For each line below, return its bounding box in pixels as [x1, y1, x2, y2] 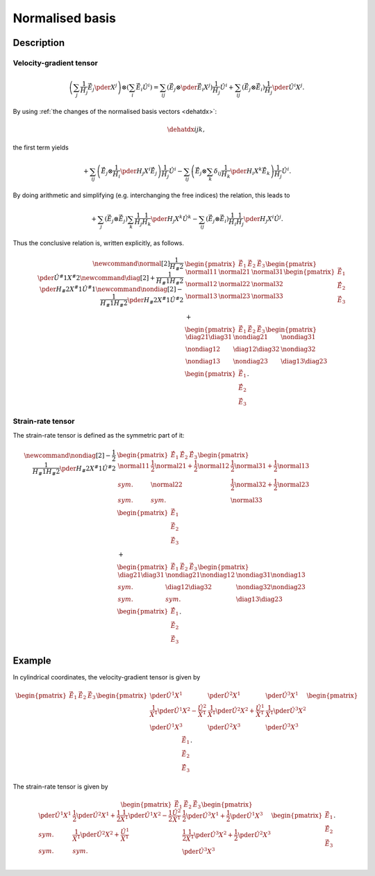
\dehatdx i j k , [167, 125, 205, 133]
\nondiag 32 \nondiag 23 [236, 583, 306, 590]
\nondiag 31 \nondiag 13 [236, 570, 306, 579]
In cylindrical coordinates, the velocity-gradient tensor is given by [12, 673, 201, 681]
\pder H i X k [230, 166, 262, 177]
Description [12, 37, 65, 49]
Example [12, 655, 51, 667]
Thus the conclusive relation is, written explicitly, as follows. [12, 239, 184, 247]
